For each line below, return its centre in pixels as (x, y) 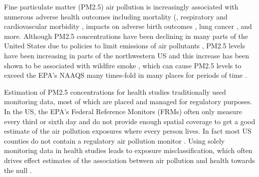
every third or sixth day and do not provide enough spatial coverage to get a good (130, 121)
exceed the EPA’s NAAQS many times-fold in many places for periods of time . (126, 75)
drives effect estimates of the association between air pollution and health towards (129, 160)
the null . (18, 170)
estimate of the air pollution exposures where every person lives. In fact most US (128, 131)
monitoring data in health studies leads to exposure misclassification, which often (128, 150)
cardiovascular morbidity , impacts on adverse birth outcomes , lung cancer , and (128, 26)
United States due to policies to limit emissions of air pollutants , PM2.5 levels (125, 46)
